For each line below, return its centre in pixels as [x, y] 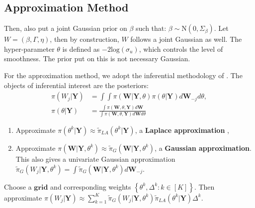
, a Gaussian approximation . [203, 148]
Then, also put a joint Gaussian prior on [66, 28]
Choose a [18, 186]
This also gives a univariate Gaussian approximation [95, 158]
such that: [151, 28]
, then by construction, [85, 39]
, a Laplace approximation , [182, 130]
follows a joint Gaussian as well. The [186, 39]
